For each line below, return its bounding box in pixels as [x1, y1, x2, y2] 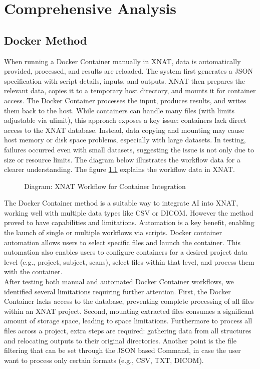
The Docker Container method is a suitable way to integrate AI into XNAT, [4, 198, 238, 208]
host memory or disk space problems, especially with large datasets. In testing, [4, 134, 246, 145]
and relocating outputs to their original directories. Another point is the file [4, 335, 237, 345]
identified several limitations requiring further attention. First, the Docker [4, 286, 231, 296]
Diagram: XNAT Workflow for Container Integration [24, 180, 186, 191]
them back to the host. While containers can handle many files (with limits [4, 105, 234, 115]
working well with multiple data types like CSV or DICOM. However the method [4, 207, 253, 218]
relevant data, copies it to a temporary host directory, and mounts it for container [4, 85, 256, 96]
